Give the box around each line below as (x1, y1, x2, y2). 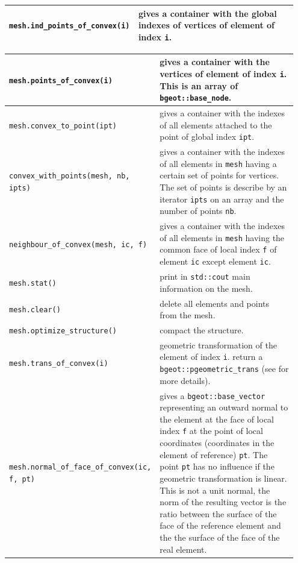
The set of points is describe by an (160, 181, 287, 193)
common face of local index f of (160, 243, 277, 256)
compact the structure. (160, 323, 244, 336)
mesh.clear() (9, 306, 61, 315)
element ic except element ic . (160, 255, 271, 268)
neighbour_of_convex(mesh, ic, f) (9, 240, 147, 249)
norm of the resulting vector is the (160, 495, 287, 508)
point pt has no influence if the (160, 460, 275, 473)
